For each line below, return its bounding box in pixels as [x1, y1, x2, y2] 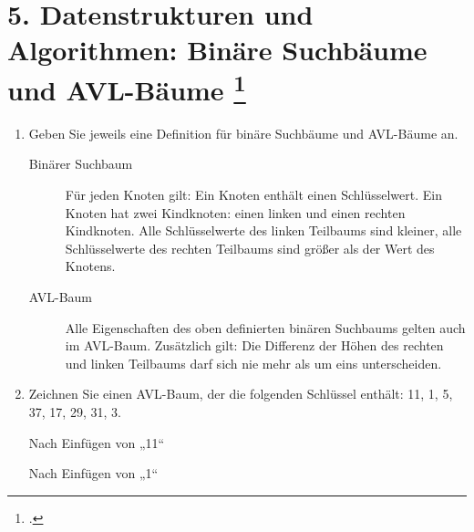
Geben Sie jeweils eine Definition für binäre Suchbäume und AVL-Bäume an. [28, 123, 459, 142]
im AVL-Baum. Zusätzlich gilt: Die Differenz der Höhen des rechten [65, 336, 444, 355]
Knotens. [65, 256, 116, 276]
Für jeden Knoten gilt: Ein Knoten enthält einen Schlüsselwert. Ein [65, 185, 442, 204]
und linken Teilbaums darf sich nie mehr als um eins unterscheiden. [65, 353, 442, 372]
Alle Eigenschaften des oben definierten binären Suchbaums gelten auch [65, 318, 466, 337]
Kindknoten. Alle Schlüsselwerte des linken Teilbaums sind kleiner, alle [65, 221, 462, 240]
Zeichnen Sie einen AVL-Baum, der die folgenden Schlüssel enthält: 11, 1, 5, [28, 384, 453, 403]
